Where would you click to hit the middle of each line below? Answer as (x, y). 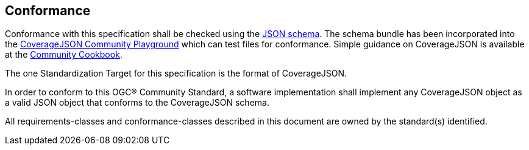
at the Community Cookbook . (64, 55)
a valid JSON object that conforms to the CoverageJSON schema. (137, 103)
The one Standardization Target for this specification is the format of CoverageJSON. (176, 73)
